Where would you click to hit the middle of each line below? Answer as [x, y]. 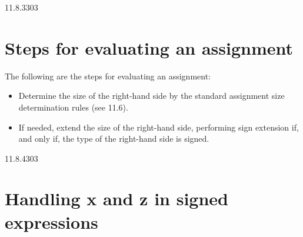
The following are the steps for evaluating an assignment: [108, 76]
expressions [51, 221]
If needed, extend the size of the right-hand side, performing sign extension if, [159, 127]
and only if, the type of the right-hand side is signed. [114, 138]
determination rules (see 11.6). [73, 107]
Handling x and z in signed [116, 198]
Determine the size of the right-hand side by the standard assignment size [151, 96]
